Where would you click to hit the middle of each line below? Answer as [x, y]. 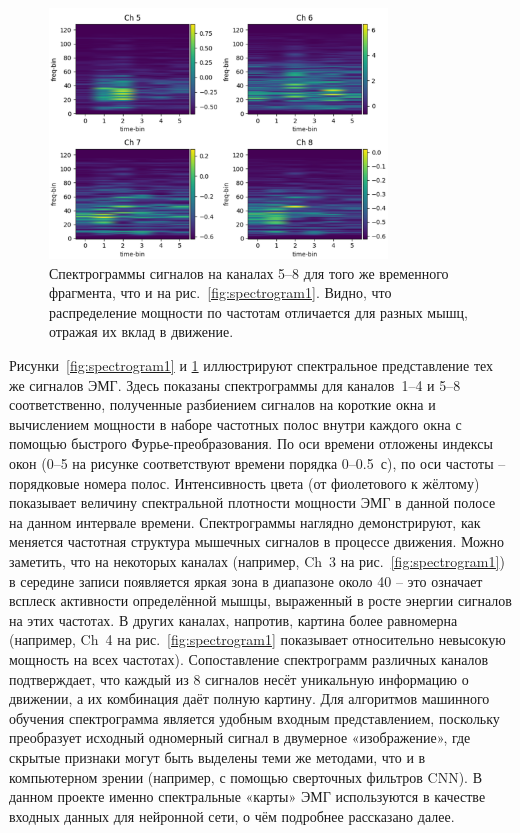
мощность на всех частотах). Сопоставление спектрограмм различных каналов [249, 658]
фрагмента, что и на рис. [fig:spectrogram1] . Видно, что [220, 292]
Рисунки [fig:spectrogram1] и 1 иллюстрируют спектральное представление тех [251, 365]
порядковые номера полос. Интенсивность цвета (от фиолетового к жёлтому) [244, 482]
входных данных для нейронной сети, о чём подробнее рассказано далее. [232, 815]
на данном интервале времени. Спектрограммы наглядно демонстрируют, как [245, 521]
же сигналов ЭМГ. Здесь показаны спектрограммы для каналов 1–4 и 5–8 [235, 384]
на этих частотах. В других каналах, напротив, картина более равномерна [233, 619]
